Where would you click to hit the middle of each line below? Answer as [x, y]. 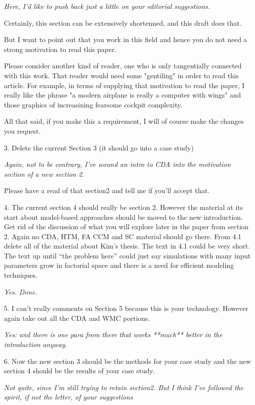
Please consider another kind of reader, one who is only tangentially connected [123, 66]
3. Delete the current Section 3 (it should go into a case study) [99, 147]
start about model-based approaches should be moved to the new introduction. [124, 217]
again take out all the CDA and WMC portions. [77, 318]
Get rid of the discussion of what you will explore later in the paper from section [126, 227]
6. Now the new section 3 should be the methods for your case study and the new [127, 361]
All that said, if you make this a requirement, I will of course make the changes [124, 121]
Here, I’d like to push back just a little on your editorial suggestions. [107, 6]
